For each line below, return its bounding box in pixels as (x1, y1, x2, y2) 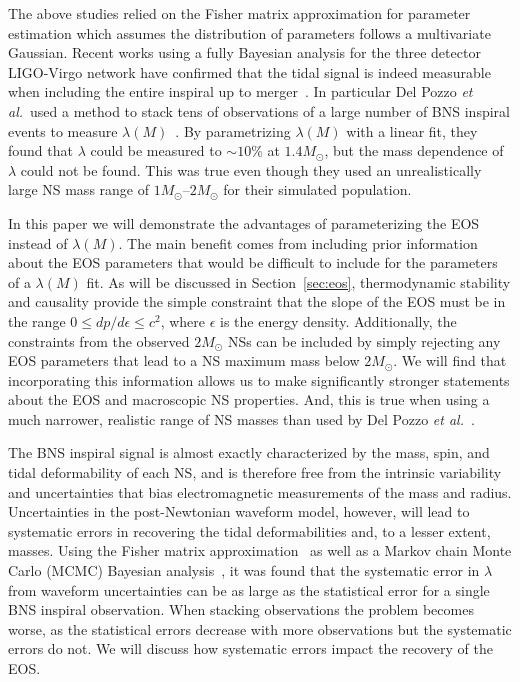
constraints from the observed (8, 330, 190, 351)
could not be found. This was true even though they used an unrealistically (20, 159, 482, 180)
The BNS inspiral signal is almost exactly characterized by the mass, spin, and (8, 442, 490, 463)
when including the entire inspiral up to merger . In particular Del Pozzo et (8, 81, 473, 102)
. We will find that (393, 350, 507, 371)
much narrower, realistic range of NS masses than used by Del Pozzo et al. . (8, 408, 475, 429)
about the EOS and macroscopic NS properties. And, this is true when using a (8, 389, 490, 410)
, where (160, 310, 205, 331)
